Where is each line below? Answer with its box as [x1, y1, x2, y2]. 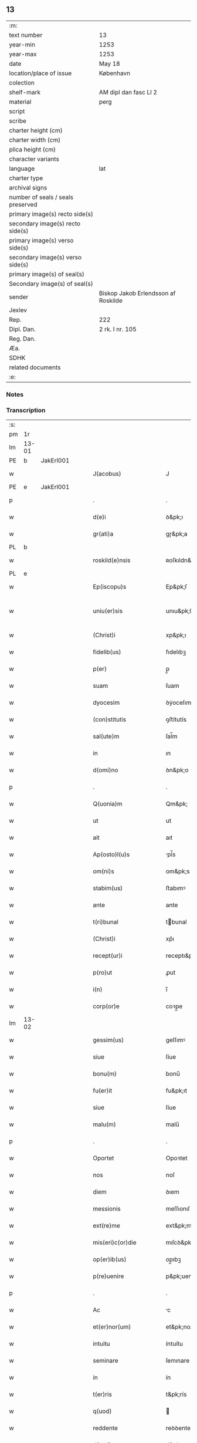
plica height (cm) [9, 145, 56, 153]
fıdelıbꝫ [165, 648, 186, 656]
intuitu [93, 1340, 110, 1348]
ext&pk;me [165, 1222, 195, 1230]
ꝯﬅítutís [165, 715, 186, 724]
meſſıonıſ [165, 1205, 190, 1213]
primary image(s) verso [9, 236, 74, 244]
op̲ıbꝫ [165, 1255, 181, 1263]
